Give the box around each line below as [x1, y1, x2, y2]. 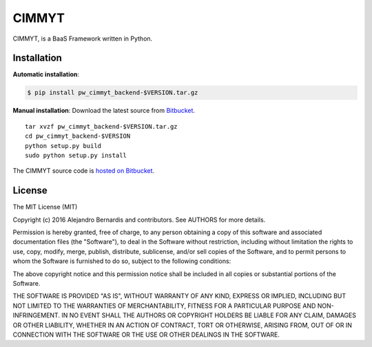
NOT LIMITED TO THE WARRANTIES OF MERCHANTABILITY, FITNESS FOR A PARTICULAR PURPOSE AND [12, 302, 316, 310]
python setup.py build [25, 142, 102, 149]
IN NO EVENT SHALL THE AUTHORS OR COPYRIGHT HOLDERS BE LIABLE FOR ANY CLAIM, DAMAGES [61, 311, 356, 319]
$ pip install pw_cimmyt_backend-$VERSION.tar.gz [27, 89, 198, 96]
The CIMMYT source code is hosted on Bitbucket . [12, 167, 155, 175]
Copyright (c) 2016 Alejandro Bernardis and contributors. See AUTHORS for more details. [12, 215, 266, 224]
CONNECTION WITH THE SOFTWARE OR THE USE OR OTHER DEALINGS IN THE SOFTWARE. [12, 330, 280, 339]
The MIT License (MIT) [12, 203, 78, 211]
